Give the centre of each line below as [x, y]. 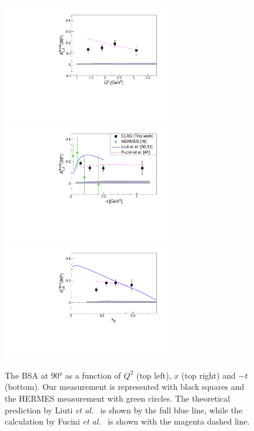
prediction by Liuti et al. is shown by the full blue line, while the [124, 410]
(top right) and [208, 375]
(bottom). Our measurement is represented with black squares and [125, 387]
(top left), [154, 375]
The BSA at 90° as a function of [63, 375]
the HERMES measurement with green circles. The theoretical [118, 398]
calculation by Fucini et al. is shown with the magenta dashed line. [127, 421]
